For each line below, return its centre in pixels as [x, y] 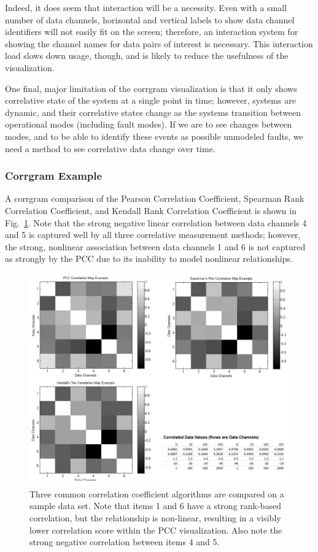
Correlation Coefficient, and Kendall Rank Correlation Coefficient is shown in [151, 210]
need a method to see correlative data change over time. [110, 148]
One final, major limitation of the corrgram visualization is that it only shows [151, 88]
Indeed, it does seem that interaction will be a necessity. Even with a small [146, 7]
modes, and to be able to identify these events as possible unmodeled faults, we [154, 136]
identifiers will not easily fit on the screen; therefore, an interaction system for [152, 32]
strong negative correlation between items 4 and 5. [125, 542]
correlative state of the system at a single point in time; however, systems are [150, 100]
